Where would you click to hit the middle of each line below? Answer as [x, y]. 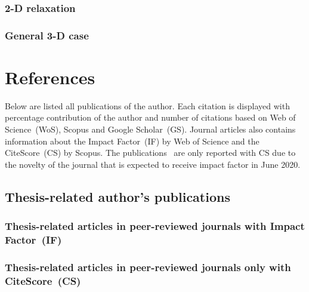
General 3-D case [47, 35]
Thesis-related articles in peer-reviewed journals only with [148, 267]
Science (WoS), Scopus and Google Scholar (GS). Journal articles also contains [150, 129]
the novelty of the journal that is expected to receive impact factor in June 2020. [153, 164]
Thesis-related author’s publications [118, 196]
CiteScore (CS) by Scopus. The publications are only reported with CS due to [150, 153]
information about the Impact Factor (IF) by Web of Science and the [132, 141]
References [50, 77]
